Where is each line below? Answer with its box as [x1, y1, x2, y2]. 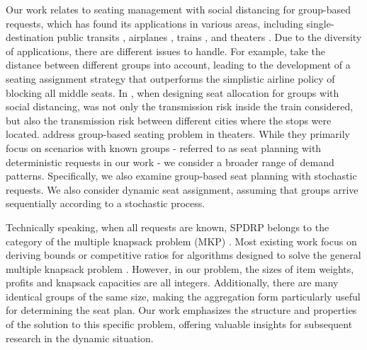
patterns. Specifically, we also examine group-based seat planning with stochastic [6, 168, 357, 183]
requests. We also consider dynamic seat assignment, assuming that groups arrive [6, 182, 358, 197]
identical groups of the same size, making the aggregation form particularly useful [6, 288, 361, 303]
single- [306, 16, 334, 30]
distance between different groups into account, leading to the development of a [6, 57, 351, 72]
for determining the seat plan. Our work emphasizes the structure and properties [6, 303, 357, 317]
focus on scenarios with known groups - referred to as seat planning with [6, 140, 322, 155]
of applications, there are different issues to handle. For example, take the [6, 43, 325, 58]
